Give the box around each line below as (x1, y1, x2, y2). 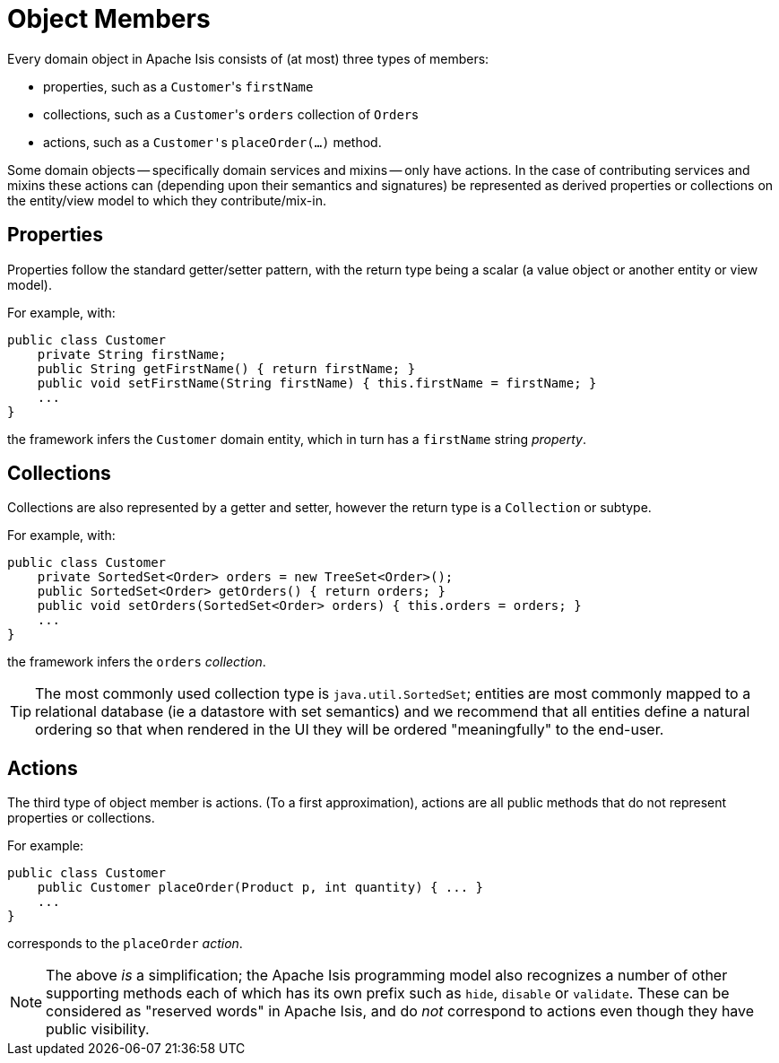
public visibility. (46, 1020, 150, 1039)
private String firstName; (37, 346, 227, 362)
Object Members (7, 4, 211, 34)
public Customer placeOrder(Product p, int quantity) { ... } (37, 880, 484, 895)
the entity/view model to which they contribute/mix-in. (7, 192, 326, 208)
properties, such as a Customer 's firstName (43, 78, 314, 94)
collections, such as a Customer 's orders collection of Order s (43, 106, 419, 122)
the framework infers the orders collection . (7, 654, 266, 670)
